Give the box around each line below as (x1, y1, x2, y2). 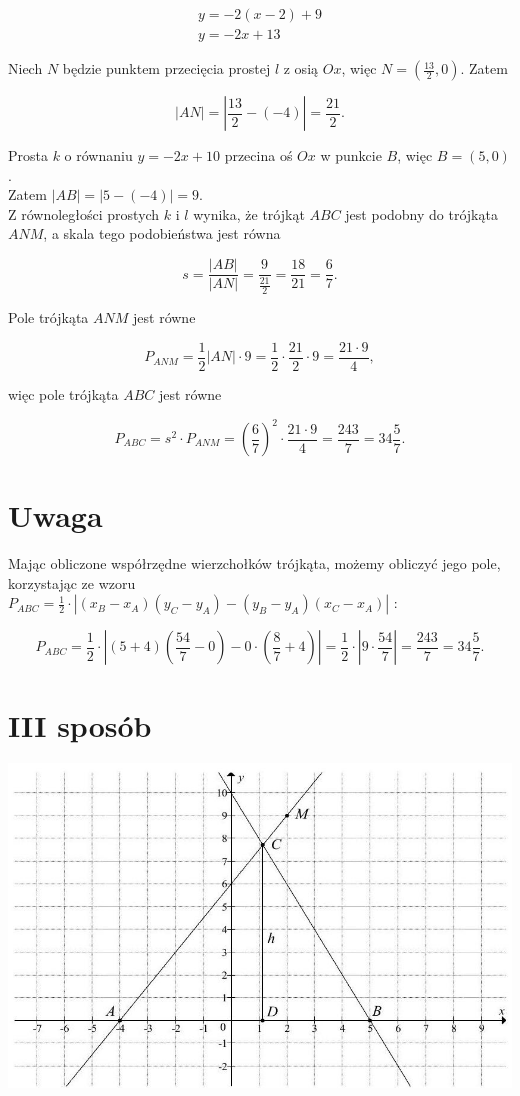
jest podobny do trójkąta (345, 203, 498, 224)
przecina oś (224, 145, 293, 166)
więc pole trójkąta (8, 383, 119, 404)
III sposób (8, 704, 152, 745)
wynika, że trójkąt (193, 203, 305, 224)
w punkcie (320, 145, 382, 166)
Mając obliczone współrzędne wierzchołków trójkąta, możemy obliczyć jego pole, (8, 553, 501, 574)
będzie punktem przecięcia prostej (62, 58, 271, 79)
